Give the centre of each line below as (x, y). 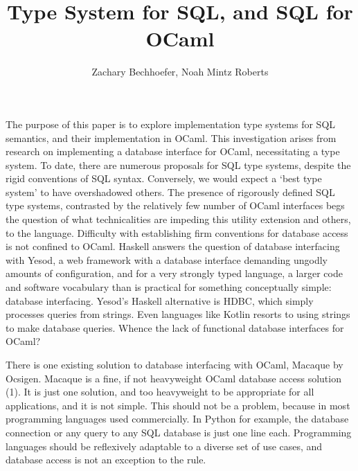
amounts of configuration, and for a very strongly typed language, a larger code (174, 273)
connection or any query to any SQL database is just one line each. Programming (179, 432)
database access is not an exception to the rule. (106, 460)
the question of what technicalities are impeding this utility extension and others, (178, 219)
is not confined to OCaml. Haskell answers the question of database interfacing (173, 246)
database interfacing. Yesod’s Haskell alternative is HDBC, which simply (160, 300)
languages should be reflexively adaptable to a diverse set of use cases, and (164, 446)
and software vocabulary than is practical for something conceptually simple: (169, 287)
